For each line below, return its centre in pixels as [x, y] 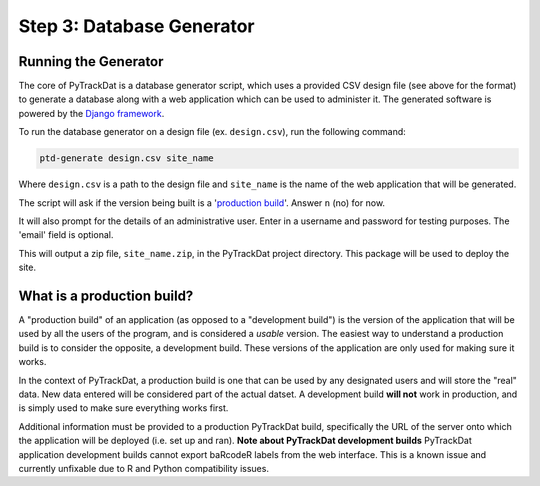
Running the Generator [91, 61]
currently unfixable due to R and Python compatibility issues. [144, 468]
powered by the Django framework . [91, 113]
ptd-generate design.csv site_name [126, 158]
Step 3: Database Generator [136, 26]
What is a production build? [106, 295]
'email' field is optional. [66, 235]
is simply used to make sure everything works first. [123, 408]
